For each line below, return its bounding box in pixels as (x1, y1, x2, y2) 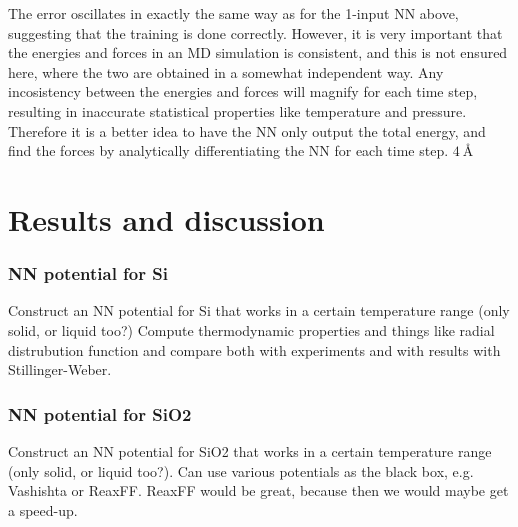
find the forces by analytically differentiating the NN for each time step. (8, 140, 449, 161)
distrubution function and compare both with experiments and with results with (8, 339, 501, 360)
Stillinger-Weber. (8, 359, 112, 380)
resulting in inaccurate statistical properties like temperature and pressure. (8, 100, 467, 121)
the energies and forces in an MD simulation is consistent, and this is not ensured (8, 42, 508, 63)
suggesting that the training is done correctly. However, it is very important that (8, 22, 503, 43)
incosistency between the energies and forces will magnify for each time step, (8, 81, 478, 102)
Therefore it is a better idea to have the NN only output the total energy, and (8, 120, 486, 141)
